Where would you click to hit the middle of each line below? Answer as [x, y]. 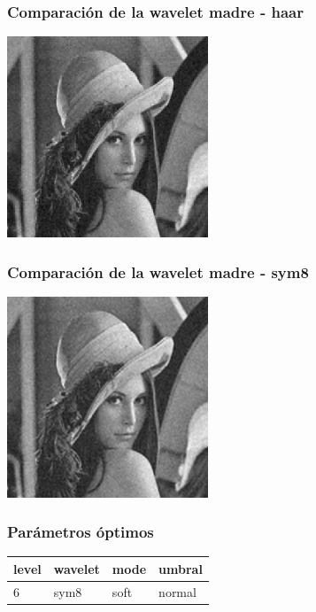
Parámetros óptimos [81, 532]
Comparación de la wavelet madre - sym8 [158, 271]
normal [177, 591]
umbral [181, 568]
